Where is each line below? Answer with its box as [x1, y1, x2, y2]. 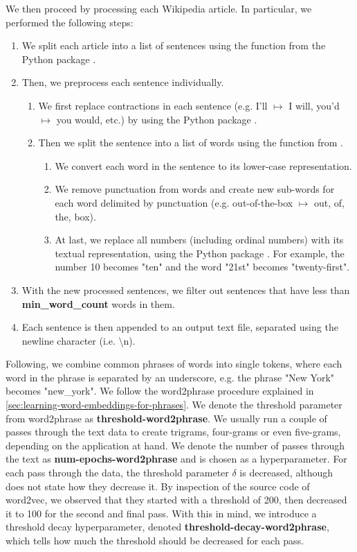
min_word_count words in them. [21, 296, 175, 311]
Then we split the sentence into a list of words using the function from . [38, 135, 343, 150]
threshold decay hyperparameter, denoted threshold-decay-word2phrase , [6, 519, 329, 534]
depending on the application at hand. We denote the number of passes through [6, 438, 345, 452]
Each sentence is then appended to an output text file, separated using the [21, 320, 338, 334]
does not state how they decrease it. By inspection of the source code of [6, 478, 310, 493]
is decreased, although [239, 465, 333, 480]
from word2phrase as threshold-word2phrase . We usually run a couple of [6, 411, 327, 425]
